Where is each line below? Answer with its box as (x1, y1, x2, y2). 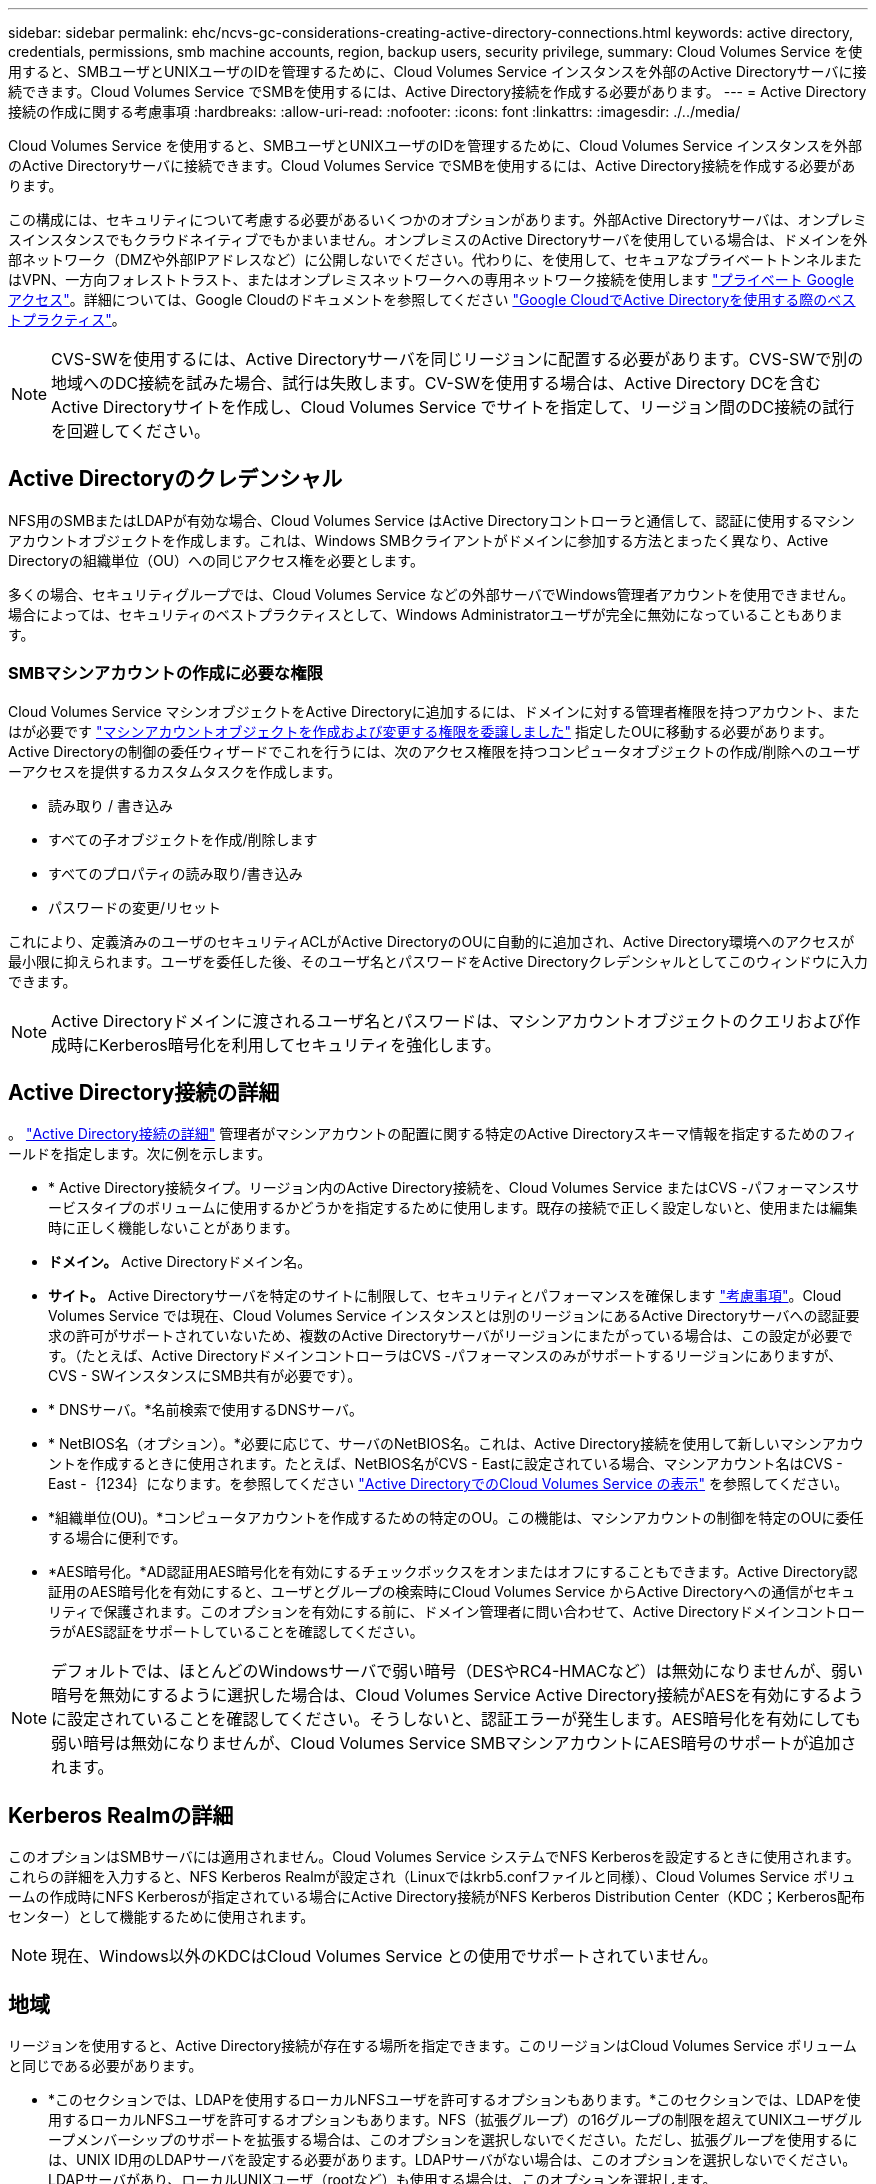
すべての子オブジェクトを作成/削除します (48, 830, 318, 848)
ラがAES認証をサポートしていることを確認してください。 (48, 1623, 424, 1641)
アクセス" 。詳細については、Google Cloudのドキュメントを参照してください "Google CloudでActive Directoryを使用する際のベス (8, 291, 856, 308)
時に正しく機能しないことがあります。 (48, 1219, 299, 1237)
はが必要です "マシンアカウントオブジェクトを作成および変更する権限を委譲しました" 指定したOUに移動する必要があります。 (8, 722, 833, 740)
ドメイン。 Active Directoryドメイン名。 (48, 1253, 312, 1271)
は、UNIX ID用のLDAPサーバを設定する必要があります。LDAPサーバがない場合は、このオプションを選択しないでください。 (48, 2151, 857, 2169)
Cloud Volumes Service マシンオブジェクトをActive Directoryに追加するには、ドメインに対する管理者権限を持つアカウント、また (8, 702, 860, 720)
